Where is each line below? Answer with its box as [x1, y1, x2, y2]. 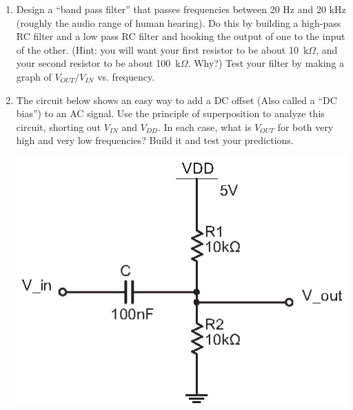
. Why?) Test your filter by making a [188, 56, 345, 70]
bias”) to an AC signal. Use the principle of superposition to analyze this [16, 106, 325, 121]
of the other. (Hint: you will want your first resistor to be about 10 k [16, 42, 309, 57]
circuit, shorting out [16, 119, 101, 134]
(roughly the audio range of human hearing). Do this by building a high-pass [16, 15, 341, 30]
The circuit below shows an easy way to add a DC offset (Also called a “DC [16, 92, 337, 107]
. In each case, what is [158, 119, 252, 134]
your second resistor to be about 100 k [16, 56, 181, 70]
